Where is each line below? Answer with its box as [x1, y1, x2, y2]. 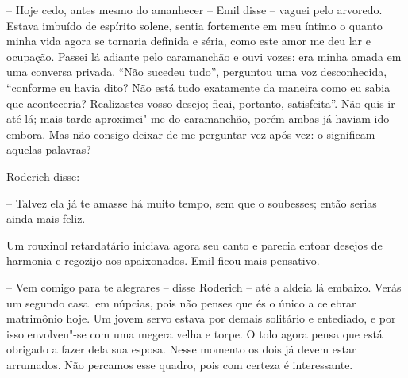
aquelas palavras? [6, 141, 91, 158]
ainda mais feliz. [6, 210, 86, 227]
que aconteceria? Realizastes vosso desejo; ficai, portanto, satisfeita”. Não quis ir [6, 94, 395, 111]
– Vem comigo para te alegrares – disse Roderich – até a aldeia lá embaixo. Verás [6, 278, 402, 295]
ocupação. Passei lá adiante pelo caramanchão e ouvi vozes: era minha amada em [6, 48, 402, 64]
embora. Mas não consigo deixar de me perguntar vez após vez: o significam [6, 125, 375, 142]
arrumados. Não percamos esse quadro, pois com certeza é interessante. [6, 356, 353, 372]
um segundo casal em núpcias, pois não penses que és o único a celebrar [6, 294, 356, 311]
